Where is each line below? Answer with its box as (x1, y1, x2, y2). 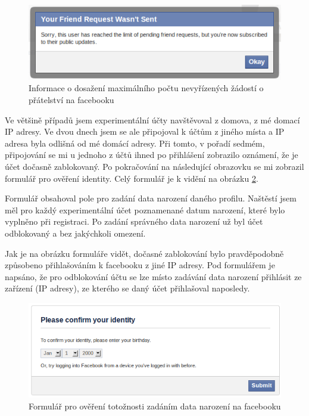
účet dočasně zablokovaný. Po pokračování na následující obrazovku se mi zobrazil (5, 160, 304, 172)
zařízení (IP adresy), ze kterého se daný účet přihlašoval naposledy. (5, 282, 250, 294)
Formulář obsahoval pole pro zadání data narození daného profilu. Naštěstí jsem (5, 192, 296, 204)
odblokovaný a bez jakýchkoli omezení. (5, 226, 146, 239)
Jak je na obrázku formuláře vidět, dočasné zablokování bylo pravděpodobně (5, 247, 284, 259)
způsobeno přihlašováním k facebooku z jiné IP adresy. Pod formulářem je (5, 259, 275, 271)
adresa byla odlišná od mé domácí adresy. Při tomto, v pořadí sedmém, (5, 136, 265, 149)
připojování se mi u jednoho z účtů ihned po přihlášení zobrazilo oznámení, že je (5, 148, 298, 161)
